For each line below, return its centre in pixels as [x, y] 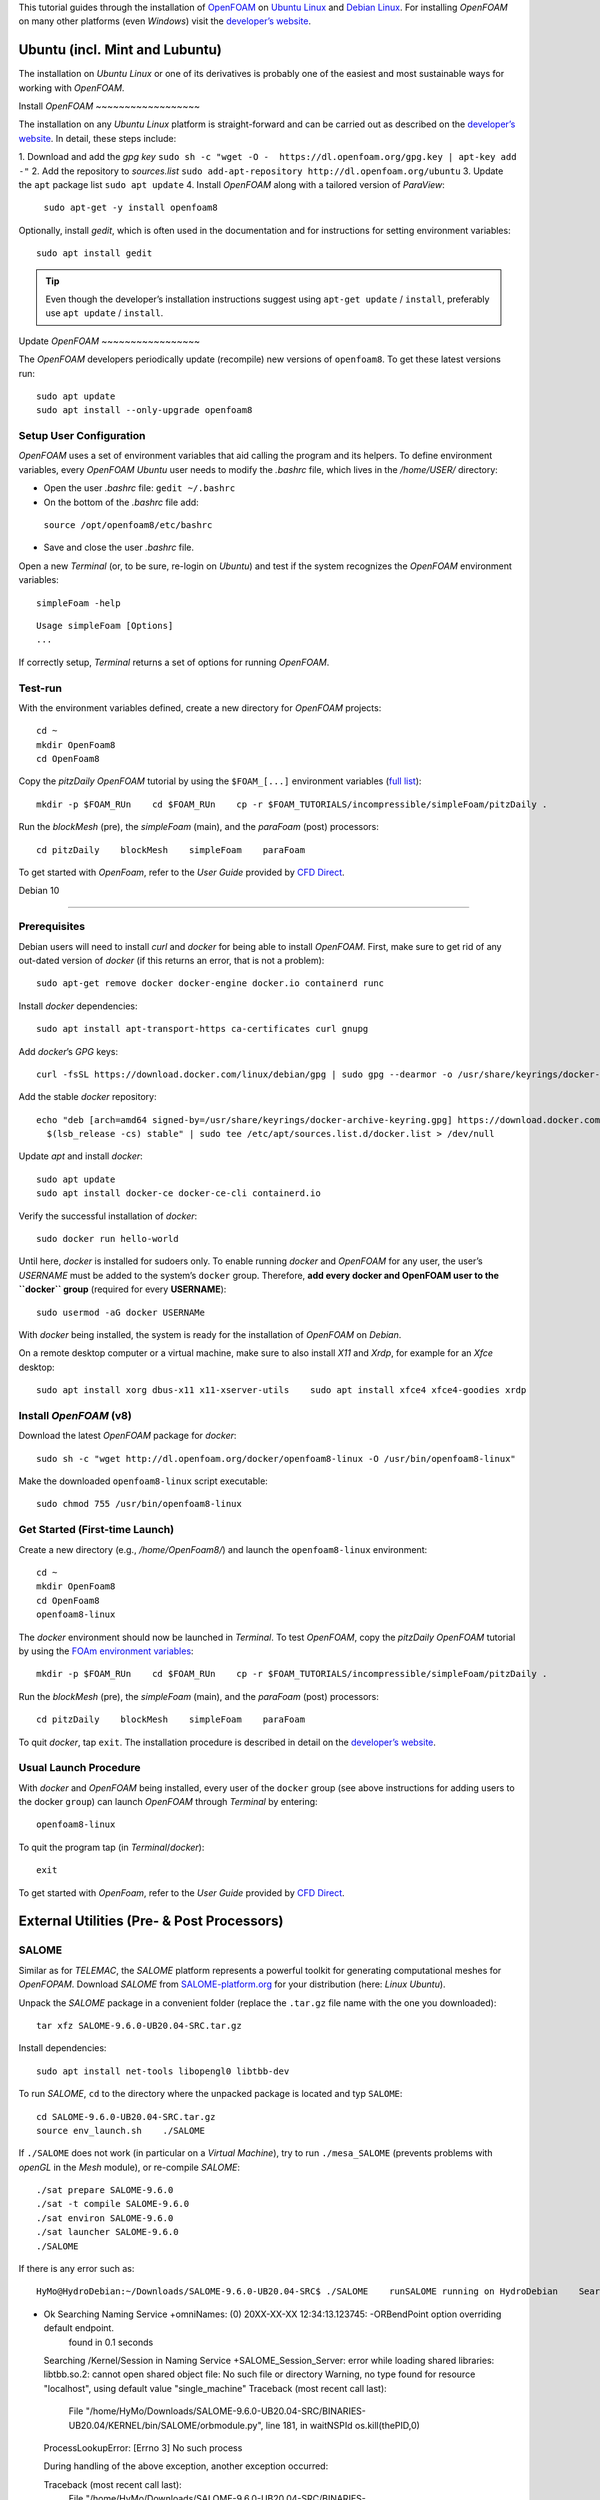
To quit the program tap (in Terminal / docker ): [111, 1847]
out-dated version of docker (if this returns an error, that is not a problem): [171, 960]
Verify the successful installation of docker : [108, 1216]
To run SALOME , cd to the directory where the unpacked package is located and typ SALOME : [210, 2094]
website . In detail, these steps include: [97, 138]
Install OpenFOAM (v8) [75, 1415]
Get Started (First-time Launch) [96, 1530]
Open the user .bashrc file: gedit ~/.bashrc [139, 488]
